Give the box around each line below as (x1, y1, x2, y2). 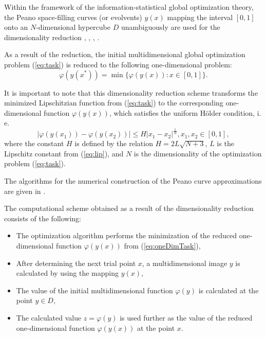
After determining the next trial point (16, 257, 136, 268)
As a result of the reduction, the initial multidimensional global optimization (4, 49, 245, 60)
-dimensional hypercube (36, 22, 111, 32)
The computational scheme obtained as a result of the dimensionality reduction (4, 203, 254, 214)
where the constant (4, 138, 64, 149)
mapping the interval (167, 11, 233, 22)
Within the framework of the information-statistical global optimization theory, (4, 2, 254, 12)
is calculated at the (198, 285, 259, 295)
